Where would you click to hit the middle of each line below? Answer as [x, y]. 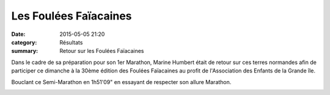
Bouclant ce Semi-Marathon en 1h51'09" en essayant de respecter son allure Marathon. [121, 82]
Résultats [71, 42]
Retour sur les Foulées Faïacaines [102, 51]
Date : [18, 34]
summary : [25, 51]
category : [24, 42]
